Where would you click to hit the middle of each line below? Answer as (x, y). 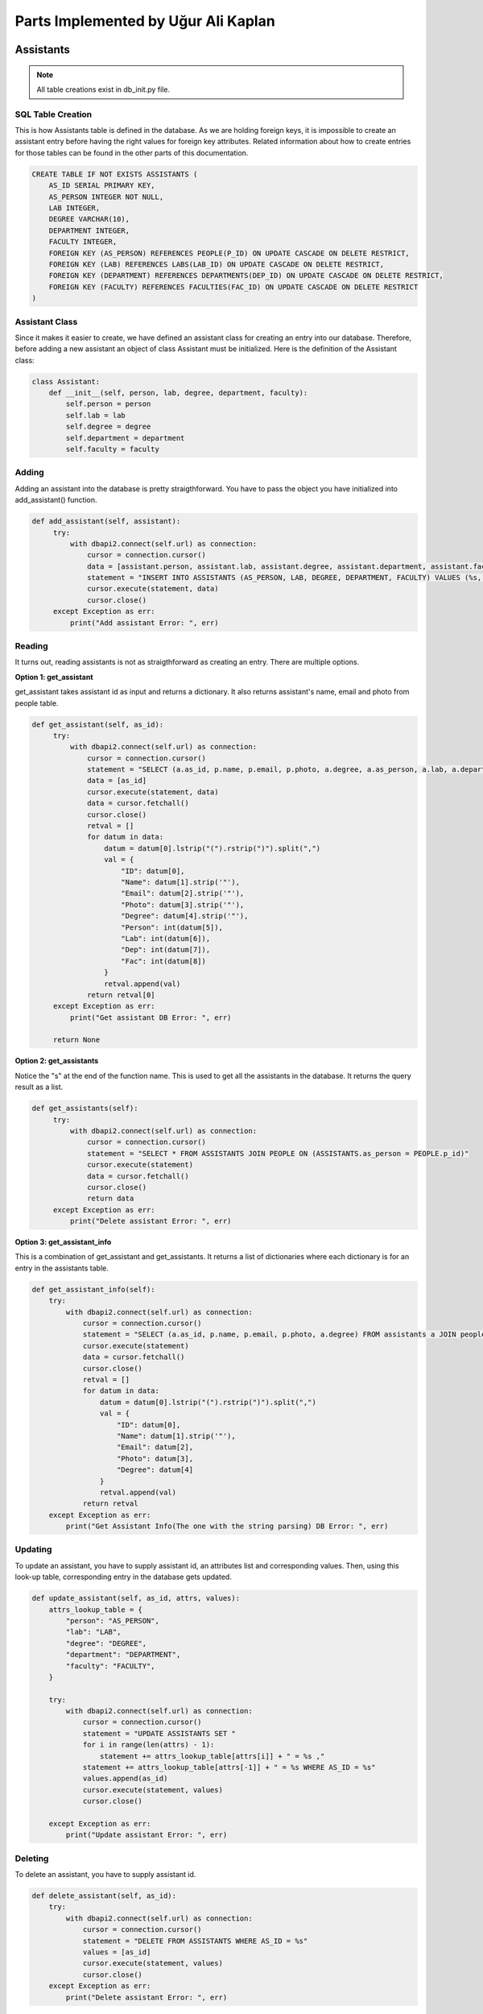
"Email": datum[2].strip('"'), (183, 893)
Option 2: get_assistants (57, 1061)
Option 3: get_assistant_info (63, 1242)
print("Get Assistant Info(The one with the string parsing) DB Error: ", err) (227, 1526)
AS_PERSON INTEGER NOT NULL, (106, 197)
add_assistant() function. (56, 500)
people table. (37, 703)
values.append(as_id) (125, 1779)
